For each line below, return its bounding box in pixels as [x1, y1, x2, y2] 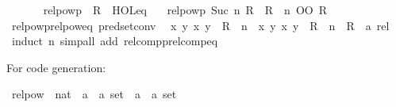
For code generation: [6, 59, 106, 75]
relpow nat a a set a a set [11, 86, 177, 102]
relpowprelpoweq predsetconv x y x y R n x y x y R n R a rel [11, 17, 390, 33]
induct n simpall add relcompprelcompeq [11, 32, 218, 49]
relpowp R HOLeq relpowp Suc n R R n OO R [43, 2, 327, 17]
